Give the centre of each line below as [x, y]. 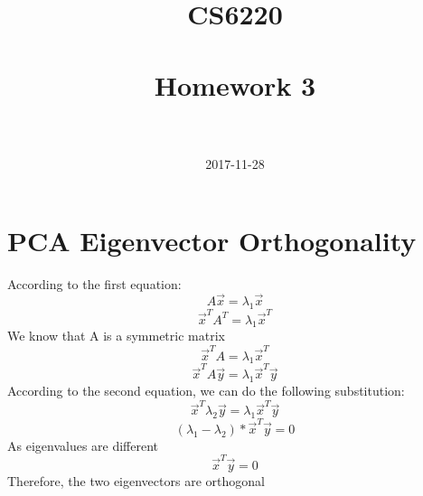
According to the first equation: [94, 284]
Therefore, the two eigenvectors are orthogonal [136, 481]
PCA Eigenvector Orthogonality [212, 241]
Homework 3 [235, 84]
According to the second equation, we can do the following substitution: [206, 390]
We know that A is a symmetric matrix [116, 336]
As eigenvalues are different [83, 445]
